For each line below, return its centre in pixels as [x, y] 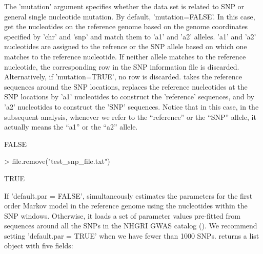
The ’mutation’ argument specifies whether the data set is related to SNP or [124, 6]
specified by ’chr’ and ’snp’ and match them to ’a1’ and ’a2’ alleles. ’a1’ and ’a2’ [130, 36]
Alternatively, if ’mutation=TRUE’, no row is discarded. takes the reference [123, 77]
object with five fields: [39, 246]
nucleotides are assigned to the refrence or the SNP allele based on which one [126, 46]
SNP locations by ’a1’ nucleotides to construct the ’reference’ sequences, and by [129, 97]
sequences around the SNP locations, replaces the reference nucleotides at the [126, 86]
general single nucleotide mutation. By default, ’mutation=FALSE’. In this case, [130, 16]
